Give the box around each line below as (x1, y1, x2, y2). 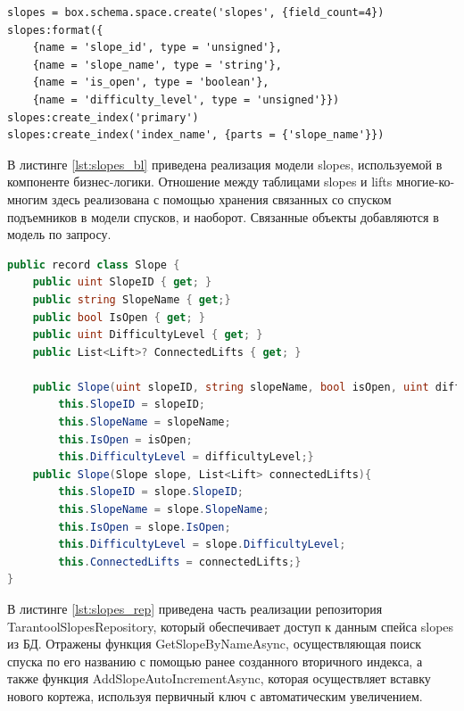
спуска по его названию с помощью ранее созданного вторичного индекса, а (7, 651, 423, 670)
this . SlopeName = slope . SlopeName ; (58, 503, 269, 517)
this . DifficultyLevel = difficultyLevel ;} (58, 451, 314, 464)
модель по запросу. (7, 225, 112, 244)
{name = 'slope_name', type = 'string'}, (32, 58, 282, 71)
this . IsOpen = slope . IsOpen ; (58, 520, 231, 533)
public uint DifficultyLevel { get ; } (32, 328, 263, 342)
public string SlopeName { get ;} (32, 293, 231, 306)
